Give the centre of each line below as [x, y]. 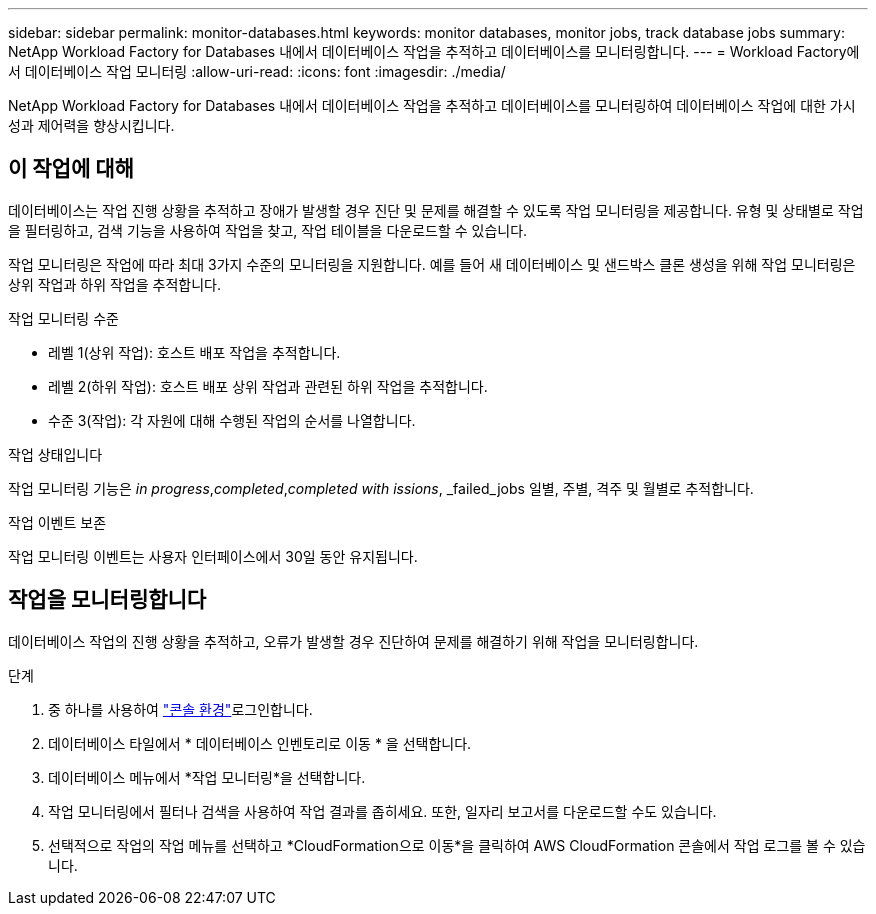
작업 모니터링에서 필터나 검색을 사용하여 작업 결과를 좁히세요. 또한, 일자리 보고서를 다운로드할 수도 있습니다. [382, 811]
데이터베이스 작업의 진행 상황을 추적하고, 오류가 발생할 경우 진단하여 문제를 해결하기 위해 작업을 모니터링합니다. [353, 641]
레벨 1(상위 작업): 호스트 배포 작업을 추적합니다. [194, 352]
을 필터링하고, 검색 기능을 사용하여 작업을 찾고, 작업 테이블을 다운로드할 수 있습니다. [268, 230]
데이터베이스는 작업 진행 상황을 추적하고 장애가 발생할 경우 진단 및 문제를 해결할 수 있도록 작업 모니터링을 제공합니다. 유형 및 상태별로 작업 [436, 210]
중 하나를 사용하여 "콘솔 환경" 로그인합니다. [180, 709]
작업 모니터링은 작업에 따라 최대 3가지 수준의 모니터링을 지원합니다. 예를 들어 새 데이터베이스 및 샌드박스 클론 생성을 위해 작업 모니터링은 [432, 264]
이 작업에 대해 [71, 169]
